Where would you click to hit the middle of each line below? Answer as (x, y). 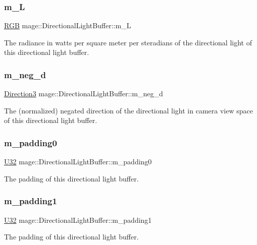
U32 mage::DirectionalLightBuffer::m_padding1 (78, 220)
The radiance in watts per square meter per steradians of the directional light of (128, 42)
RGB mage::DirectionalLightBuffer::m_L (68, 25)
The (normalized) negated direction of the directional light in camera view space (128, 110)
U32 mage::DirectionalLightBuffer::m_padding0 (78, 162)
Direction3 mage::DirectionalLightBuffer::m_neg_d (84, 94)
